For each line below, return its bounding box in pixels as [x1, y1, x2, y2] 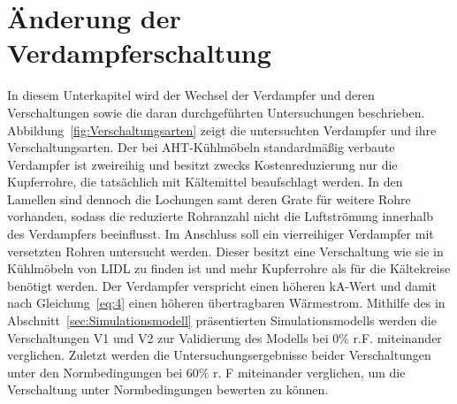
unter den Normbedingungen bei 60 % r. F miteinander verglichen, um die [7, 362, 406, 381]
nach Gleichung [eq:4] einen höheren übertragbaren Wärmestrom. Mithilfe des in [7, 293, 446, 312]
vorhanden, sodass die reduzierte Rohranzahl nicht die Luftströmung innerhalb [7, 207, 434, 225]
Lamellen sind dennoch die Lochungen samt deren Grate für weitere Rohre [7, 189, 411, 208]
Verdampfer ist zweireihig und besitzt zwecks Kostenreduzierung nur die [7, 155, 398, 173]
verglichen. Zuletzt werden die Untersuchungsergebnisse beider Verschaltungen [7, 346, 431, 364]
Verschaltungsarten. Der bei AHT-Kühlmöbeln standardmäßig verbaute [7, 138, 395, 156]
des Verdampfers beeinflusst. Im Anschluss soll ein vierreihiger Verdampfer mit [7, 225, 434, 243]
